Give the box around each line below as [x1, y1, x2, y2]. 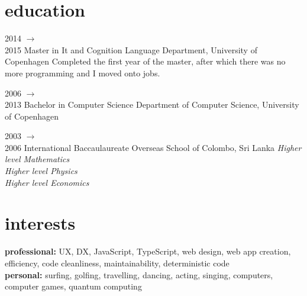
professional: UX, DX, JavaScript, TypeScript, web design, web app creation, [5, 245, 291, 258]
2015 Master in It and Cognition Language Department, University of [5, 43, 257, 56]
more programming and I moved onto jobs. [5, 66, 160, 79]
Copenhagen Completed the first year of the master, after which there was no [5, 55, 286, 67]
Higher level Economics [5, 176, 89, 188]
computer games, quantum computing [5, 280, 142, 292]
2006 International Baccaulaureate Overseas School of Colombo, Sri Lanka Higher [5, 141, 302, 153]
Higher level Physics [5, 165, 77, 177]
